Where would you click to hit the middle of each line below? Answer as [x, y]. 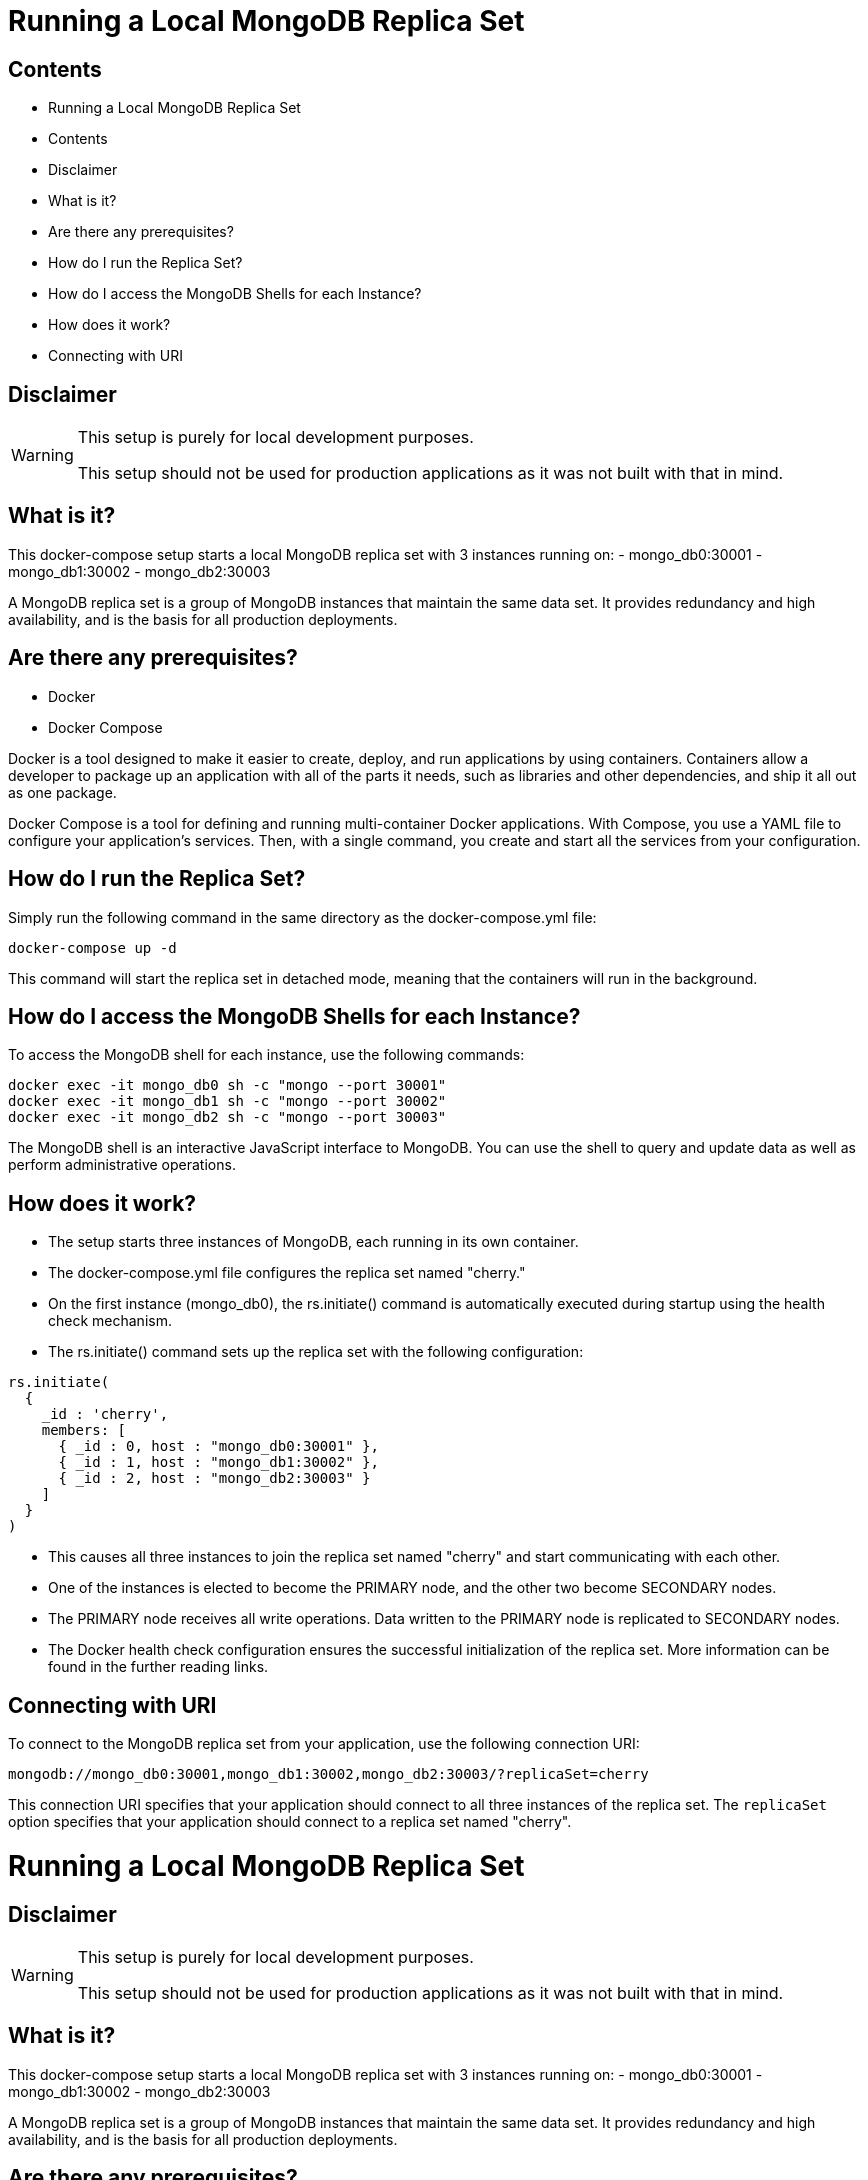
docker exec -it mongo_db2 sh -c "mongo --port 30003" [227, 1117]
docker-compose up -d [92, 947]
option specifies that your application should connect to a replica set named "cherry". [290, 1822]
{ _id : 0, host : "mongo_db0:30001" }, [218, 1446]
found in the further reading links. [158, 1667]
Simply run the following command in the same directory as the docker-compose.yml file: [302, 917]
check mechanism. [110, 1321]
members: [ [84, 1430]
